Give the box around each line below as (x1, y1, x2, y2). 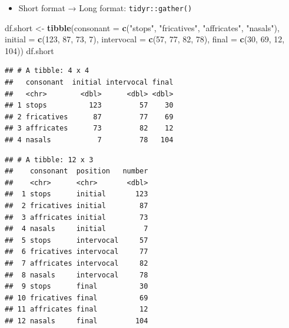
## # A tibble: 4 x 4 (5, 66, 89, 75)
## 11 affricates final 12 (5, 305, 148, 314)
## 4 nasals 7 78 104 (5, 136, 174, 144)
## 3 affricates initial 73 (5, 213, 148, 222)
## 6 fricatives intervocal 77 (5, 247, 148, 256)
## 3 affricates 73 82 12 (5, 124, 174, 133)
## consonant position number (5, 167, 148, 176)
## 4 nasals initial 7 (5, 225, 148, 233)
